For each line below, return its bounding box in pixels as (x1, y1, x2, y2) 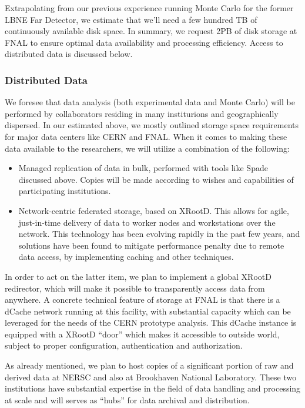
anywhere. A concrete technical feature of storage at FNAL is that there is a (5, 293, 280, 306)
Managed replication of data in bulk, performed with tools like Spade (18, 162, 268, 174)
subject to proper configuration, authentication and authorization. (5, 339, 243, 352)
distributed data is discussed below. (5, 48, 133, 60)
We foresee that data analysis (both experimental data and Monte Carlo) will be (5, 96, 295, 108)
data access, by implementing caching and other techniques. (18, 250, 234, 263)
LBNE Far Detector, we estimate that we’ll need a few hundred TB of (5, 13, 257, 25)
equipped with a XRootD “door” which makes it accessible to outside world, (5, 327, 280, 340)
